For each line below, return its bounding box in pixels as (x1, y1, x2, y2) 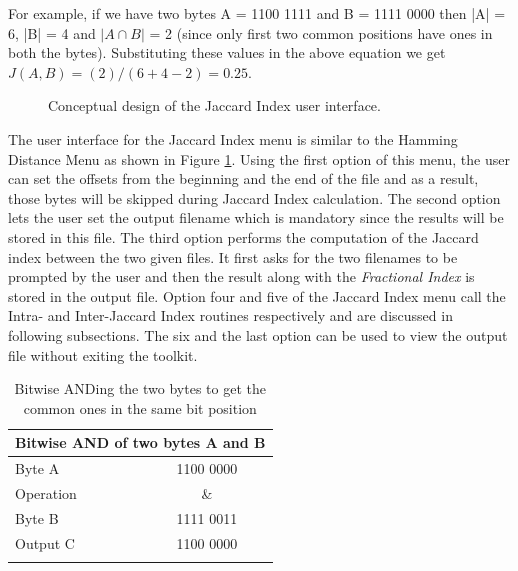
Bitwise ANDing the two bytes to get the (14, 378, 266, 399)
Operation (15, 482, 77, 503)
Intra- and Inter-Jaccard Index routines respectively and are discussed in (8, 305, 453, 326)
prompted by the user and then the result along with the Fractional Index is (8, 266, 475, 287)
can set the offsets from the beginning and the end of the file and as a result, (8, 168, 479, 189)
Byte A (15, 458, 60, 479)
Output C (15, 532, 75, 553)
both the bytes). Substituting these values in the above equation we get (8, 42, 446, 63)
